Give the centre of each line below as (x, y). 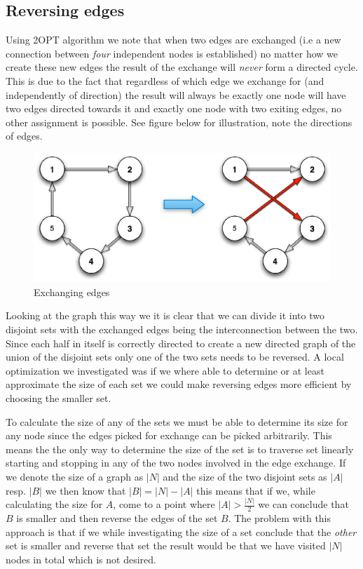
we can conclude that (303, 504)
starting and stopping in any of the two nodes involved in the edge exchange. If (176, 463)
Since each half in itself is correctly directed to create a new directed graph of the (181, 343)
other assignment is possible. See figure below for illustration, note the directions (179, 122)
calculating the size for (54, 504)
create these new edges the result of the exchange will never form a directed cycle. (182, 67)
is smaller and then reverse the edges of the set (117, 518)
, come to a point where (164, 504)
